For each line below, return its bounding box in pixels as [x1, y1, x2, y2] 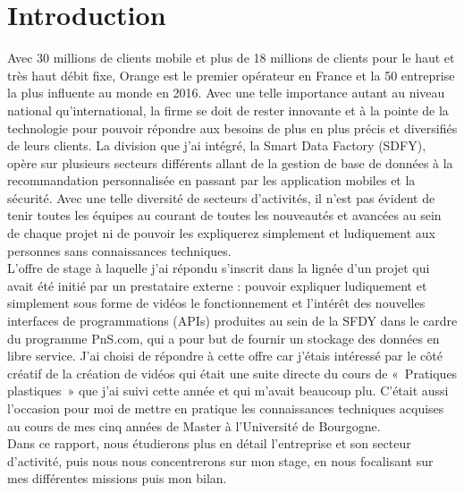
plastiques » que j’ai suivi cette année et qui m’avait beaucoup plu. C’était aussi [7, 381, 449, 400]
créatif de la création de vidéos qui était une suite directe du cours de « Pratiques [7, 363, 458, 382]
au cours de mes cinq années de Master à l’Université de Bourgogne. [7, 416, 381, 435]
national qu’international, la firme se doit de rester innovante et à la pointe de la [7, 100, 449, 119]
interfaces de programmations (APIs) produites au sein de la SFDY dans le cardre [7, 311, 458, 330]
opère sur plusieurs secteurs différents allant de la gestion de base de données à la [7, 153, 453, 172]
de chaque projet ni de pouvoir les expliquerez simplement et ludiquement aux [7, 224, 435, 242]
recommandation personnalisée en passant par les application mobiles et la [7, 171, 416, 190]
